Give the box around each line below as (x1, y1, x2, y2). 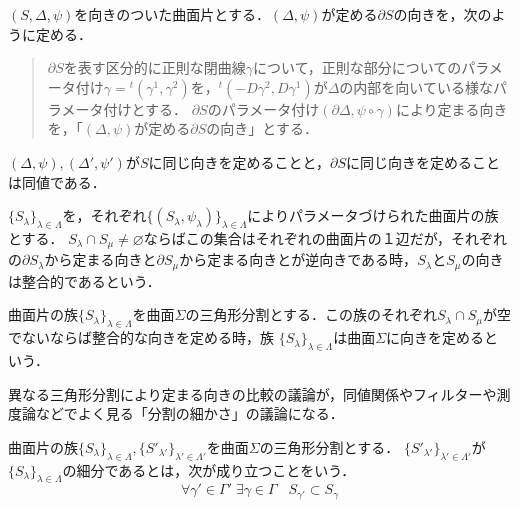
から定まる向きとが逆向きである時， (179, 249, 418, 270)
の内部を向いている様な (339, 76, 493, 97)
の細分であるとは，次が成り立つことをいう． (62, 459, 356, 480)
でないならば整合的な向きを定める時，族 (8, 327, 274, 348)
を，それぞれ (62, 205, 147, 226)
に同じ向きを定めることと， (148, 151, 330, 172)
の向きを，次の (393, 4, 492, 24)
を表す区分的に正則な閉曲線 (63, 57, 246, 78)
